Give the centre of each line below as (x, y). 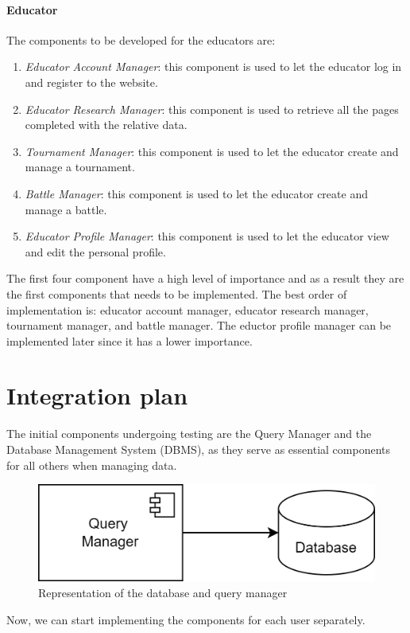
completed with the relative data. (106, 125)
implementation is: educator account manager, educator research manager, (188, 309)
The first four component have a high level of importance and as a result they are (205, 278)
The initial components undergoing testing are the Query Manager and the (189, 434)
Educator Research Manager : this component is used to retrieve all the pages (212, 109)
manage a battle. (66, 209)
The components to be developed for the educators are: (141, 39)
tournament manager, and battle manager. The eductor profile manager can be (199, 325)
